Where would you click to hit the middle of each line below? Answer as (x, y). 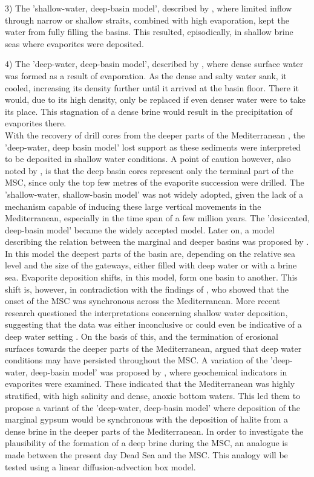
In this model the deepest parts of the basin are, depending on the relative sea (150, 253)
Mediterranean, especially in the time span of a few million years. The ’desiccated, (158, 218)
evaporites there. (36, 123)
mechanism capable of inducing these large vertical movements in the (133, 206)
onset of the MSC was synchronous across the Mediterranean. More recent (142, 301)
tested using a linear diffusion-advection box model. (100, 466)
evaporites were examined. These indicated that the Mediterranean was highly (150, 384)
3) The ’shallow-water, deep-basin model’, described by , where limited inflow (149, 8)
